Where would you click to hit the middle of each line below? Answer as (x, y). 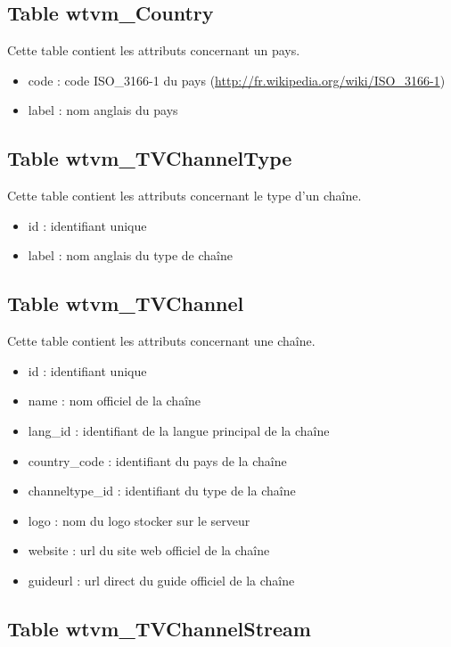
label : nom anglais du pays (103, 110)
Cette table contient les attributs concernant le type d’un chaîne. (184, 196)
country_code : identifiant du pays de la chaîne (157, 460)
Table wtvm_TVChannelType (150, 158)
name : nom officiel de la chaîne (115, 401)
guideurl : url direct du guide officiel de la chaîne (161, 580)
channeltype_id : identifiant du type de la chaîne (162, 491)
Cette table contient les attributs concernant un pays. (154, 50)
